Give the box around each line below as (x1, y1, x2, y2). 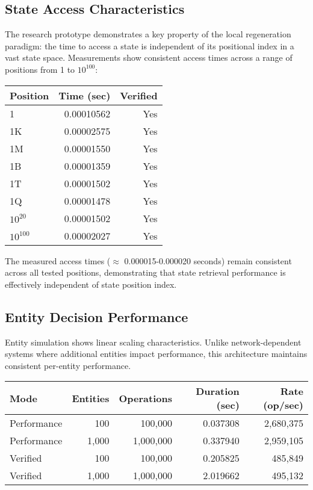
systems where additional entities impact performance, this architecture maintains (5, 347, 308, 360)
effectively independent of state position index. (5, 278, 177, 290)
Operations (119, 391, 172, 405)
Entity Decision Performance (5, 307, 188, 326)
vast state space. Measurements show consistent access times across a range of (5, 51, 293, 64)
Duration (196, 384, 240, 399)
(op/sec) (263, 398, 303, 412)
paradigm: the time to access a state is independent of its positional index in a (5, 39, 294, 52)
